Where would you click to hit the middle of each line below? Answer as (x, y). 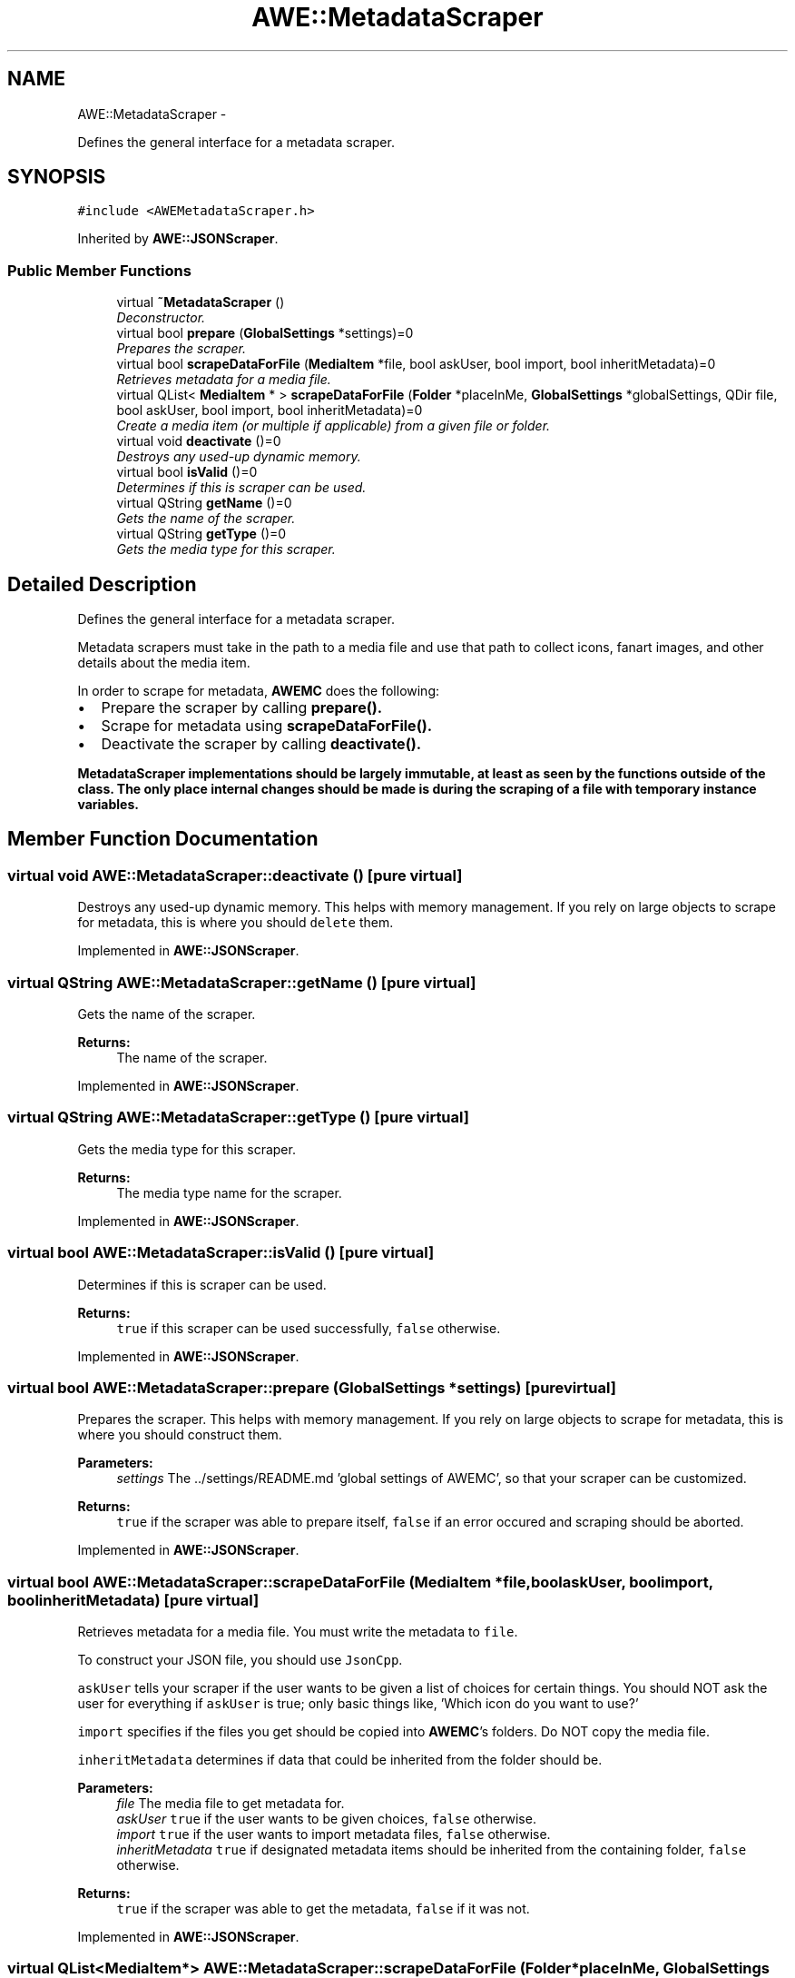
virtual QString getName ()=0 (204, 503)
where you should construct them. (180, 1435)
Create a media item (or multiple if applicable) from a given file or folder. (334, 426)
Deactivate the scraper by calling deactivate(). (261, 744)
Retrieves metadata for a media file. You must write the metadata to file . (298, 1632)
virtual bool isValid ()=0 (187, 472)
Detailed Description (102, 584)
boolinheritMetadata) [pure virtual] (133, 1600)
